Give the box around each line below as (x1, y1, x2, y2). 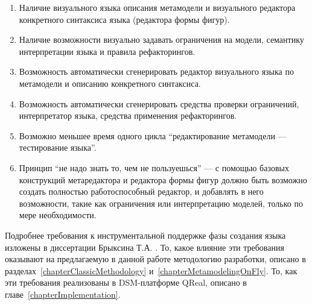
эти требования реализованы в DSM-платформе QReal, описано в (5, 276, 247, 289)
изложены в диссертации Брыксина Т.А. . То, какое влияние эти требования (5, 241, 284, 253)
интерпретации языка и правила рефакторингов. (19, 45, 196, 57)
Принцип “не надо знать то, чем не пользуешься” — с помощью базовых (19, 161, 289, 174)
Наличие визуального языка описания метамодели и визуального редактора (19, 1, 296, 13)
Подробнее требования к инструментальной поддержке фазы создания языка (5, 228, 286, 241)
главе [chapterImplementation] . (5, 288, 121, 300)
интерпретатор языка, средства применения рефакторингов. (19, 109, 237, 122)
